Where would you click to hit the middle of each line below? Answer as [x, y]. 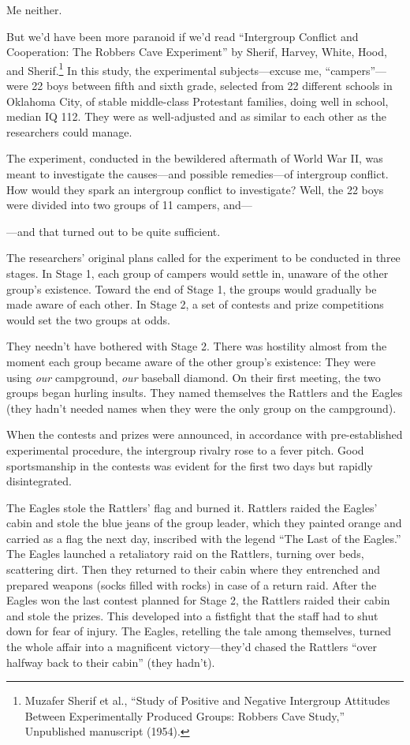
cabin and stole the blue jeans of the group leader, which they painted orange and [204, 523]
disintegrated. [39, 481]
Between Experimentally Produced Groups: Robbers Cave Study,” [185, 715]
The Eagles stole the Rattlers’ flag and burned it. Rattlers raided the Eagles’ [192, 507]
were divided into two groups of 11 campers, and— [129, 205]
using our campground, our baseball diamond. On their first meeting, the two [194, 377]
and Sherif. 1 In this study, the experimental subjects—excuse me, [164, 69]
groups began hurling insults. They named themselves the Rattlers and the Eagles [205, 393]
